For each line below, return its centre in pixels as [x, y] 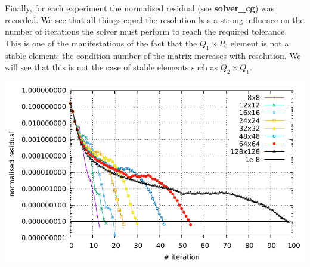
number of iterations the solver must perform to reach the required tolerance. [146, 31]
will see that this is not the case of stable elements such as [111, 67]
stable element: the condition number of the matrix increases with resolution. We [153, 55]
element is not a [260, 43]
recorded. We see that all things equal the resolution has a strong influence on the [154, 19]
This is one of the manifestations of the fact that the [101, 43]
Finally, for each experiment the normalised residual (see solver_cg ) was [140, 8]
